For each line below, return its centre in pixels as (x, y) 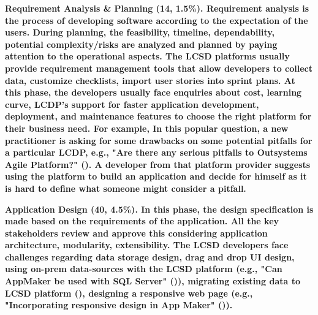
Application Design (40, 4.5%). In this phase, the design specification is (159, 209)
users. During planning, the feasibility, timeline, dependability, (140, 32)
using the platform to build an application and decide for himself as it (156, 176)
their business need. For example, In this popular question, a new (147, 128)
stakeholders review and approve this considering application (136, 233)
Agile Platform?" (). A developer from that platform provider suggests (158, 164)
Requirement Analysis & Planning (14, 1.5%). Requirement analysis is (157, 8)
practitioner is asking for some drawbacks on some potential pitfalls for (159, 140)
